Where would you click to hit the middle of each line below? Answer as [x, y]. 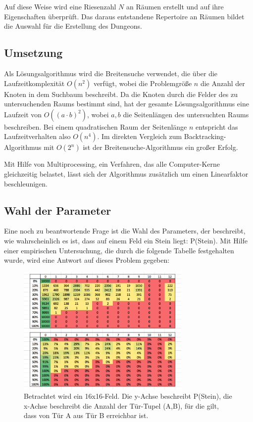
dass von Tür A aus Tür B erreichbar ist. [86, 415]
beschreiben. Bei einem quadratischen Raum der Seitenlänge [96, 126]
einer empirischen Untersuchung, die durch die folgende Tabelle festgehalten [119, 250]
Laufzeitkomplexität [34, 83]
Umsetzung [33, 53]
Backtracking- [205, 136]
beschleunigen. [26, 183]
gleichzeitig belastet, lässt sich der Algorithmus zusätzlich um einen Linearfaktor [126, 173]
